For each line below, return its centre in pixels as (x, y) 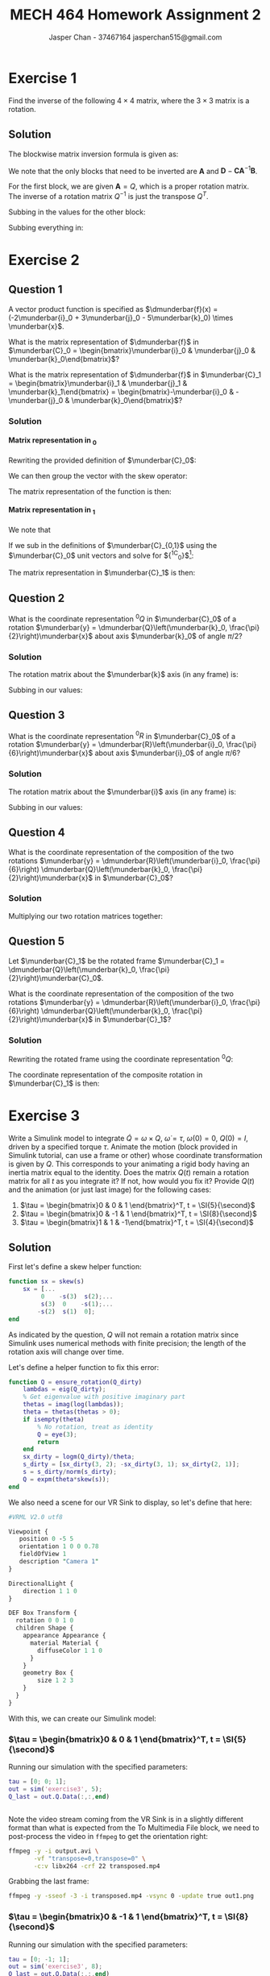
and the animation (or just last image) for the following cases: (110, 1189)
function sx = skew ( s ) (46, 1282)
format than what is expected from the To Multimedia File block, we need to (134, 1828)
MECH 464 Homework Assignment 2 (135, 15)
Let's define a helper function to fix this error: (84, 1367)
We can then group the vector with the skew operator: (98, 475)
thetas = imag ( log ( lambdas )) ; (74, 1405)
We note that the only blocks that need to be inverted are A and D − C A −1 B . (133, 170)
